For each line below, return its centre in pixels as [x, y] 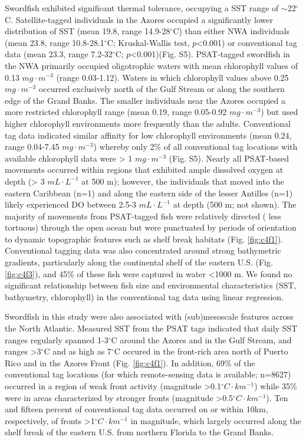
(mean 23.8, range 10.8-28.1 [55, 42]
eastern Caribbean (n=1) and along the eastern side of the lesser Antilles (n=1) [149, 193]
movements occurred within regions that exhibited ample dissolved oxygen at [144, 170]
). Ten [277, 397]
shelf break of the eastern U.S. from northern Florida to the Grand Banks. [139, 432]
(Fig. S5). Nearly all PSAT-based [229, 158]
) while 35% [276, 386]
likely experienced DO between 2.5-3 [71, 204]
